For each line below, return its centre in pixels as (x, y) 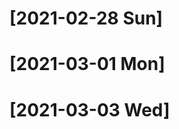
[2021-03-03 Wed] (90, 109)
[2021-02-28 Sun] (86, 18)
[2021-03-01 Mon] (87, 64)
